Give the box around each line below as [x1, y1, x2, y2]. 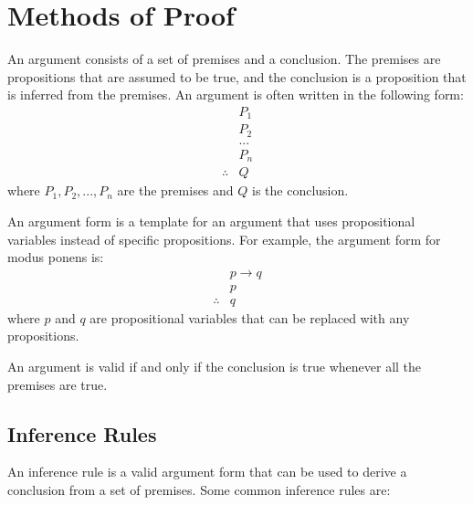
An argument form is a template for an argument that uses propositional [7, 212, 415, 231]
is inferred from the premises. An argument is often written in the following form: [7, 85, 464, 104]
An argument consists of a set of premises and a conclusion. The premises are [7, 49, 441, 68]
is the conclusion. [252, 181, 349, 200]
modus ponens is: [7, 247, 104, 267]
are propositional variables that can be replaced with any [89, 308, 410, 327]
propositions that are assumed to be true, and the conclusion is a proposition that [7, 67, 467, 86]
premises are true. [7, 374, 108, 394]
